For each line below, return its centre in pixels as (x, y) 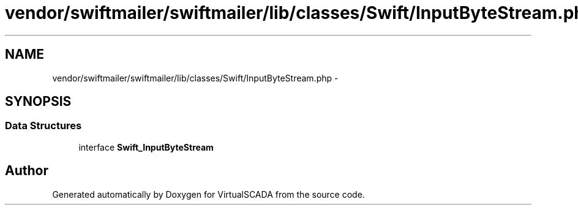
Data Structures (43, 126)
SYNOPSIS (38, 102)
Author (27, 171)
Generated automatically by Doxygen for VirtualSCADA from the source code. (208, 194)
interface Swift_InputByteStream (146, 147)
